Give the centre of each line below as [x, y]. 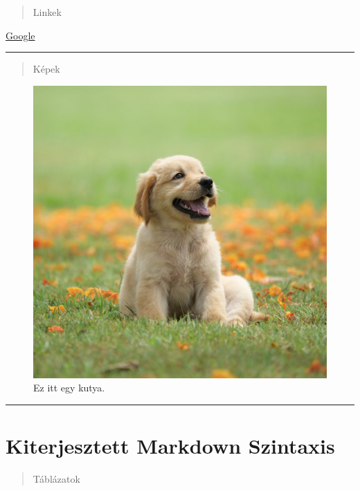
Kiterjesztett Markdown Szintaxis [170, 445]
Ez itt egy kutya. [69, 388]
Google [20, 35]
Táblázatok [56, 478]
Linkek [47, 12]
